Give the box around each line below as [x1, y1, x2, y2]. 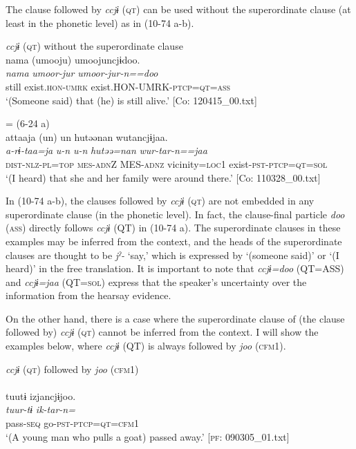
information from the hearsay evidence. [6, 288, 171, 303]
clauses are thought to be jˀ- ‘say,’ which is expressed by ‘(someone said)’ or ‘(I [6, 247, 339, 262]
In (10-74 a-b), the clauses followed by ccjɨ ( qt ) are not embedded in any [6, 193, 315, 208]
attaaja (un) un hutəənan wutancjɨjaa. [6, 129, 168, 144]
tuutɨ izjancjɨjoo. [6, 388, 76, 403]
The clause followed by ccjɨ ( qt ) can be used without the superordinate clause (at [6, 2, 351, 16]
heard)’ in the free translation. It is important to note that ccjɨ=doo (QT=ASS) [6, 261, 344, 276]
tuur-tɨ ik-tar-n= [6, 402, 75, 417]
